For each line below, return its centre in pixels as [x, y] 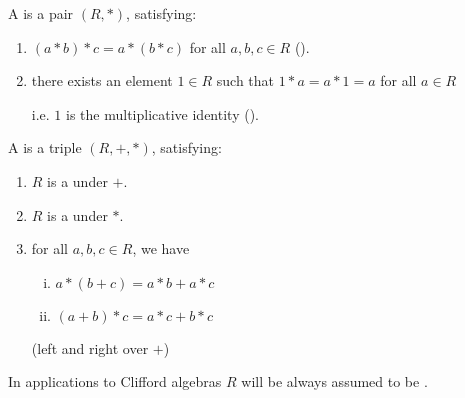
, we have [161, 248]
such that [245, 80]
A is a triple [45, 147]
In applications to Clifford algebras [115, 381]
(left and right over [90, 347]
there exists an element [102, 80]
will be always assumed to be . [334, 381]
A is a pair [41, 13]
